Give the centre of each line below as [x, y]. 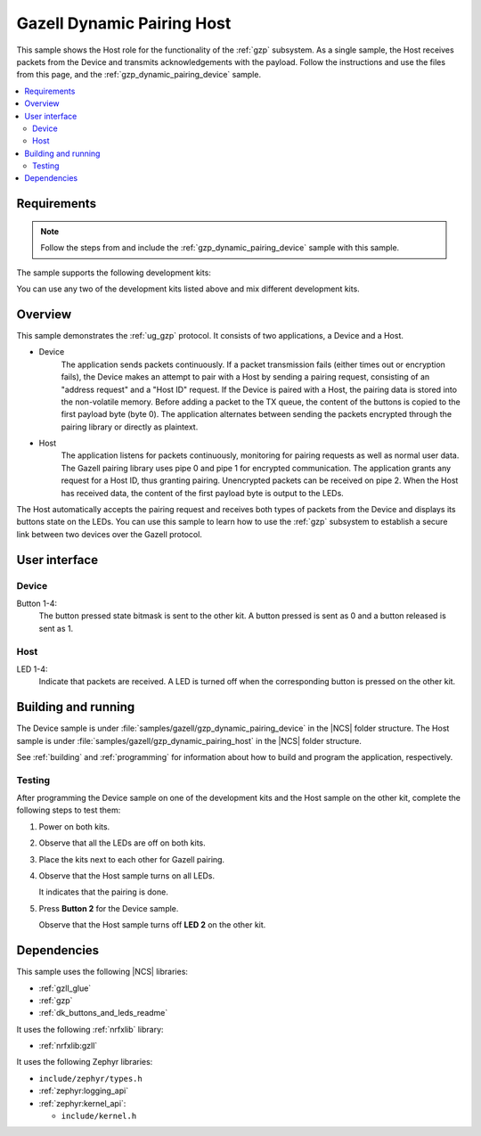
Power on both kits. [74, 826]
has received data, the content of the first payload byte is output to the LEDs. [203, 493]
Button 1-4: [37, 603]
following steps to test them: [69, 810]
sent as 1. [56, 628]
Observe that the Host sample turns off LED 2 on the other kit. [152, 925]
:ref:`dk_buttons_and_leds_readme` [103, 1013]
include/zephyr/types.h [90, 1079]
